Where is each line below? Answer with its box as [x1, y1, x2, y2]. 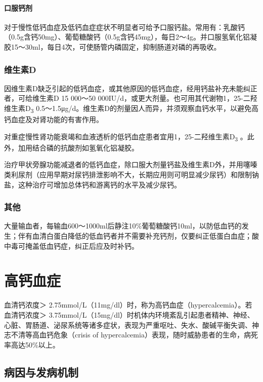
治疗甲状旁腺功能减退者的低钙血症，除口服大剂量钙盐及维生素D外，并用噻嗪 [4, 159, 257, 170]
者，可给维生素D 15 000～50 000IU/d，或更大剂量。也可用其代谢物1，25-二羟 [4, 93, 257, 103]
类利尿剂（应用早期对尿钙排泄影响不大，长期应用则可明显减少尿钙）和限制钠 [4, 169, 259, 180]
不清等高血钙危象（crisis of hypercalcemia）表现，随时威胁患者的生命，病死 [11, 329, 258, 340]
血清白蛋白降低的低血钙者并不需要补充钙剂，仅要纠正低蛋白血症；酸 [32, 231, 259, 241]
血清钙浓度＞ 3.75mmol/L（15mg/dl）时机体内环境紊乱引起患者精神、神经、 [4, 309, 254, 320]
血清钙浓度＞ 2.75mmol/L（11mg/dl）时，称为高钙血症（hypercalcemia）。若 [4, 299, 252, 310]
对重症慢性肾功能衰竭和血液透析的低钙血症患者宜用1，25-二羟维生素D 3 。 [4, 131, 247, 143]
